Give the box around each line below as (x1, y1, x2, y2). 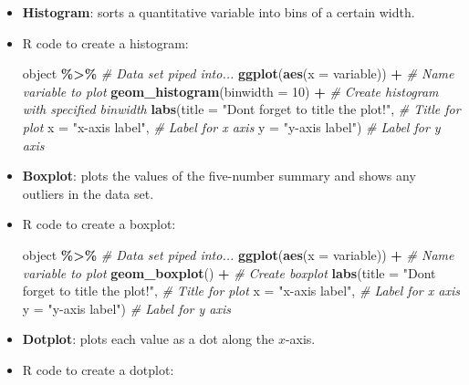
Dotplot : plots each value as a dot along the (22, 329, 275, 349)
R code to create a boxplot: (22, 214, 176, 234)
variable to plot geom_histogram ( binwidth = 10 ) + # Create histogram (22, 81, 439, 100)
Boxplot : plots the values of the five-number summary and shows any (22, 166, 416, 185)
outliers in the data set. (22, 183, 154, 203)
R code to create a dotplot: (22, 359, 174, 379)
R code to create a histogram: (22, 33, 189, 52)
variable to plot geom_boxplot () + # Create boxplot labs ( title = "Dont (22, 263, 436, 282)
